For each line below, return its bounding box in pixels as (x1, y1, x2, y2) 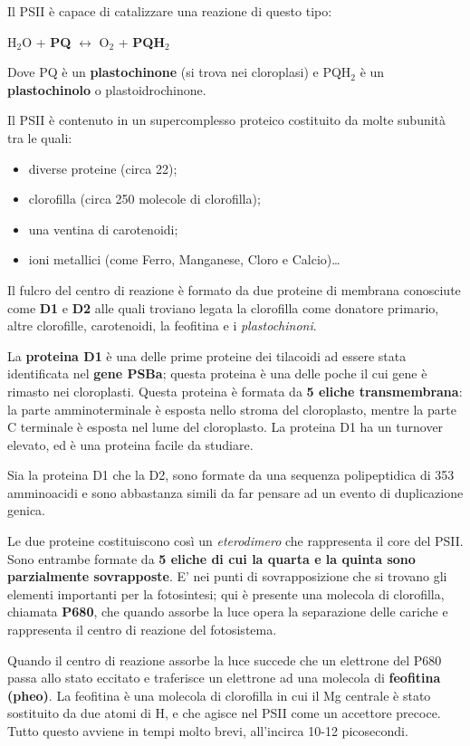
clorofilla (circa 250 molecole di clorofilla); (28, 189, 261, 208)
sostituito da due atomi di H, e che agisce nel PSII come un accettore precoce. (7, 703, 441, 722)
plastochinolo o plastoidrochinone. (7, 80, 206, 99)
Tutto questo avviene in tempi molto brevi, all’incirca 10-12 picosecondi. (7, 722, 408, 740)
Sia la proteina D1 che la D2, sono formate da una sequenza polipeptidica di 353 (7, 465, 455, 484)
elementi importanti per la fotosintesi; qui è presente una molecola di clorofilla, (7, 584, 445, 603)
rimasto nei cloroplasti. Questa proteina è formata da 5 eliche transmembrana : (7, 381, 463, 400)
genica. (7, 501, 45, 520)
